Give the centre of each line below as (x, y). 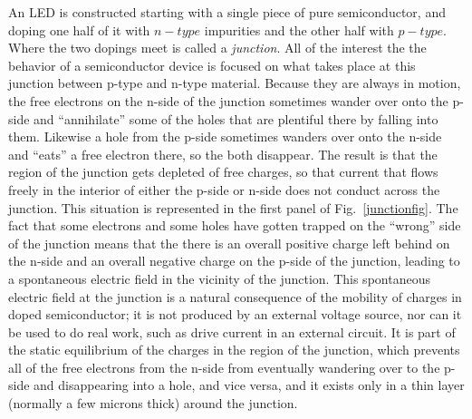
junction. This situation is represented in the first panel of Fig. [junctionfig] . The (233, 207)
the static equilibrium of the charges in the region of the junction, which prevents (234, 350)
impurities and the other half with (299, 29)
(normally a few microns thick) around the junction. (153, 403)
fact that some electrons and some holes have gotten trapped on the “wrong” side (235, 225)
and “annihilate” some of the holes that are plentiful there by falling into (236, 118)
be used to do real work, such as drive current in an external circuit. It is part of (232, 331)
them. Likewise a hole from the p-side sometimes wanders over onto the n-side (225, 136)
